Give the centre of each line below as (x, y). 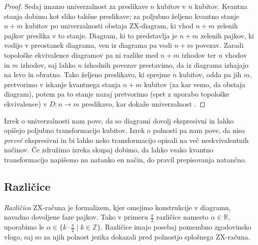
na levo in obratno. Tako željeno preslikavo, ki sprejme (87, 74)
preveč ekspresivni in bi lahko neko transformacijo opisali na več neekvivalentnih (127, 140)
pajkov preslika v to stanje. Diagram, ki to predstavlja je (91, 35)
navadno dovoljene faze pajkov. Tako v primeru (76, 217)
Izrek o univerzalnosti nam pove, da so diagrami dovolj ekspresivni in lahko (119, 120)
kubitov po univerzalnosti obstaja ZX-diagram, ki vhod (109, 26)
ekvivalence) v (26, 103)
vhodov (236, 55)
